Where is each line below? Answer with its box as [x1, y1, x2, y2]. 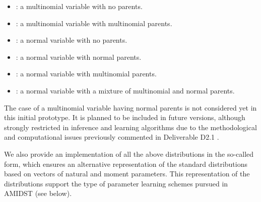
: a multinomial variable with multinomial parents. [16, 18, 172, 28]
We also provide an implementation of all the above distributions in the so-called [4, 148, 254, 159]
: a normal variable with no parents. [16, 35, 127, 45]
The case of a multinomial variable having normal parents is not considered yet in [4, 102, 257, 113]
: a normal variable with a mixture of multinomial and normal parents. [16, 85, 235, 95]
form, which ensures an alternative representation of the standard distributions [4, 158, 247, 169]
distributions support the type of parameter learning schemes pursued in [4, 178, 228, 188]
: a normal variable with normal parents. [16, 51, 142, 62]
